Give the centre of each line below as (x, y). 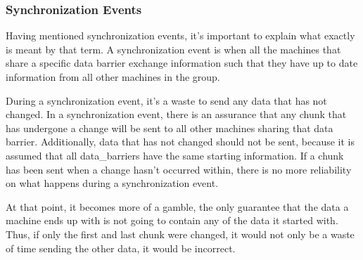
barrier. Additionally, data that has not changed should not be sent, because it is (180, 142)
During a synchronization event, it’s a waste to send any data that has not (166, 100)
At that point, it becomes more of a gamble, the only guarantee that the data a (177, 206)
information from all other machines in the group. (113, 77)
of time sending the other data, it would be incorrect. (121, 248)
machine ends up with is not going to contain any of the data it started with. (172, 220)
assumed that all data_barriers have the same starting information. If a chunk (175, 155)
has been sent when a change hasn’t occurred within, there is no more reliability (179, 169)
